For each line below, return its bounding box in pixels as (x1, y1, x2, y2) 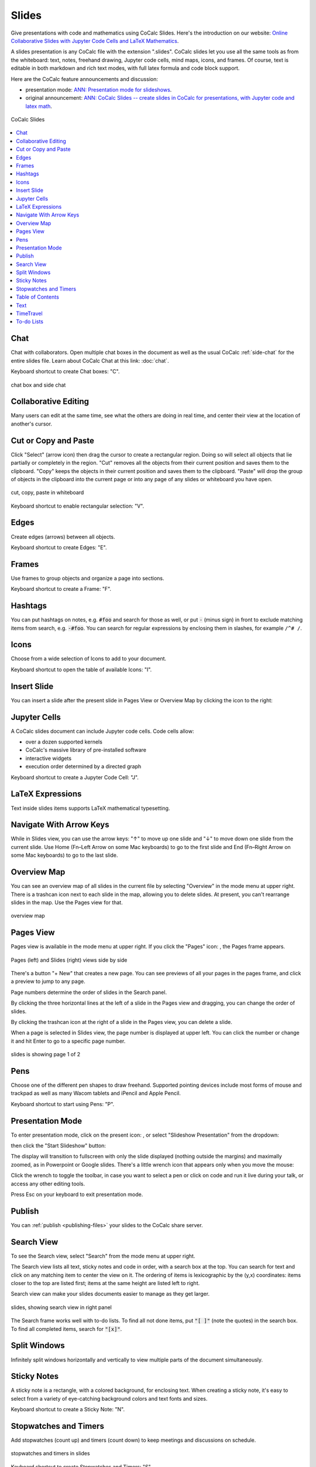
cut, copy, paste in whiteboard (11, 489, 84, 496)
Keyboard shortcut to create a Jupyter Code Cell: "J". (11, 773, 139, 780)
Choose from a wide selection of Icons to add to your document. (11, 655, 167, 662)
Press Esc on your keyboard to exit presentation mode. (11, 1191, 143, 1198)
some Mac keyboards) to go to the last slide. (11, 851, 118, 859)
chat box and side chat (11, 381, 66, 388)
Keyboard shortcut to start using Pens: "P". (11, 1100, 115, 1107)
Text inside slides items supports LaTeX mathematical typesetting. (11, 805, 170, 812)
